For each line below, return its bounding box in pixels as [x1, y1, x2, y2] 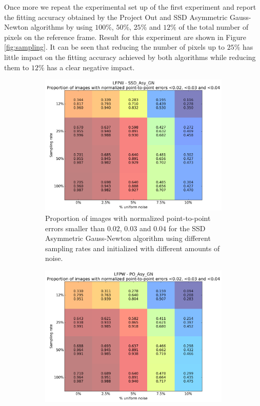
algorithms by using [30, 22, 93, 32]
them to [4, 62, 29, 72]
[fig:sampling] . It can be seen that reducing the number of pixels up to [4, 42, 225, 52]
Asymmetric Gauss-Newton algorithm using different [45, 233, 211, 243]
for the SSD [168, 222, 206, 233]
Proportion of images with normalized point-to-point [45, 213, 211, 224]
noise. [45, 253, 63, 263]
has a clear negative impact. [47, 62, 135, 72]
